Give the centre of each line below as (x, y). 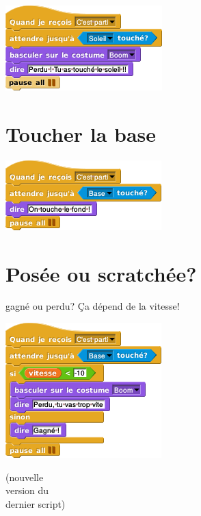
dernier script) (36, 503)
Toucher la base (81, 133)
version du (27, 490)
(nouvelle (25, 477)
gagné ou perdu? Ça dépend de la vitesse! (93, 306)
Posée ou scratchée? (101, 273)
